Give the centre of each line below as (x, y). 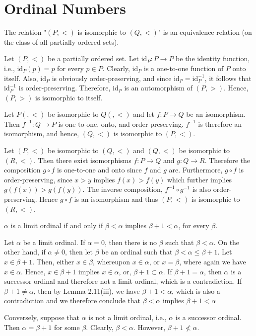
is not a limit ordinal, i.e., (128, 317)
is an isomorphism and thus (116, 199)
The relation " (25, 32)
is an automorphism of (158, 88)
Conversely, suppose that (42, 317)
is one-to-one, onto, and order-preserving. (121, 124)
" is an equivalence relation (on (205, 32)
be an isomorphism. (216, 114)
